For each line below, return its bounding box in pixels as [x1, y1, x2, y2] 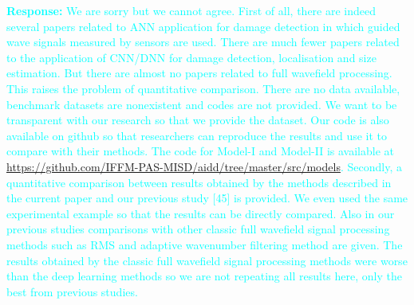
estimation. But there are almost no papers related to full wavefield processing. [6, 65, 392, 81]
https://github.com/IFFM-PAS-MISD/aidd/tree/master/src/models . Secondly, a [6, 158, 402, 174]
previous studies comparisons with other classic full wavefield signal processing [6, 221, 390, 237]
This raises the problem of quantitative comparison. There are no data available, [6, 80, 400, 96]
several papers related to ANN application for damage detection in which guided [6, 18, 400, 34]
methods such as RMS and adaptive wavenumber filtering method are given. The [6, 236, 403, 252]
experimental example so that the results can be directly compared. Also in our [6, 205, 395, 221]
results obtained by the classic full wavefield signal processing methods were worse [6, 252, 408, 268]
